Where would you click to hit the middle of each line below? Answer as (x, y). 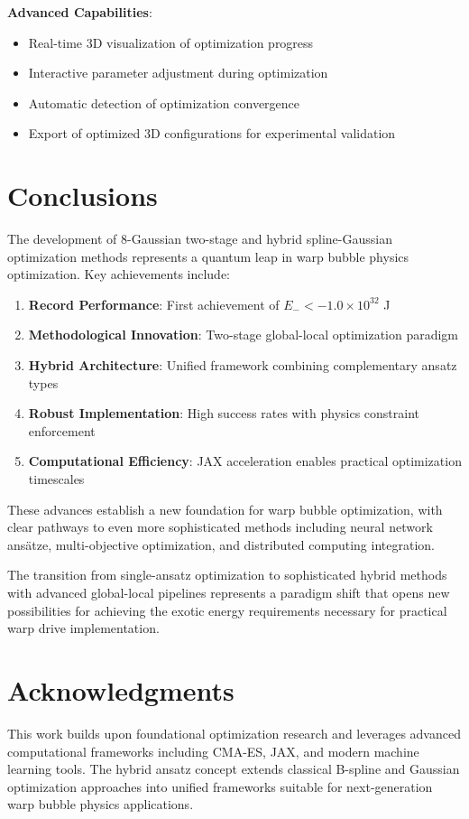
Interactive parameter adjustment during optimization (178, 73)
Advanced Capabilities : (80, 12)
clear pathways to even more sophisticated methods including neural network (220, 527)
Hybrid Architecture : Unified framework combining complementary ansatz (243, 365)
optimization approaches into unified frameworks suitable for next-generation (220, 786)
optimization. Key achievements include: (119, 274)
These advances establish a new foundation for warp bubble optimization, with (225, 509)
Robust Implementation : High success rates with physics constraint (224, 413)
